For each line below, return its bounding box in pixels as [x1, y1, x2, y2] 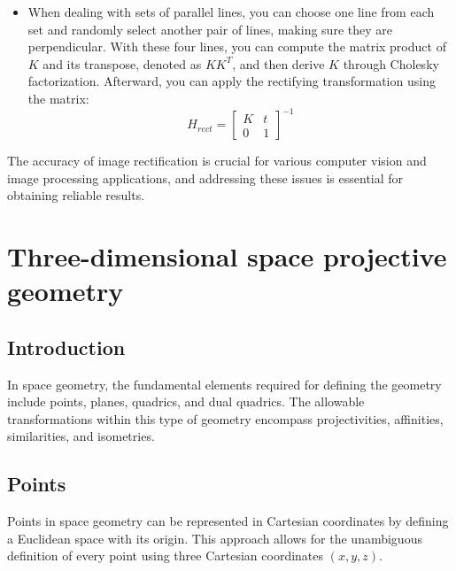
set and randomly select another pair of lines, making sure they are [27, 19, 392, 38]
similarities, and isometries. [7, 427, 155, 445]
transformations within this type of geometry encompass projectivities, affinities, [7, 409, 444, 428]
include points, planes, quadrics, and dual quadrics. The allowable [7, 392, 365, 411]
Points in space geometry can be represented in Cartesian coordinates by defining [7, 512, 449, 530]
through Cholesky [343, 54, 439, 73]
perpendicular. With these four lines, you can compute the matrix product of [27, 37, 446, 56]
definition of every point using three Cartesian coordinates [7, 546, 324, 565]
